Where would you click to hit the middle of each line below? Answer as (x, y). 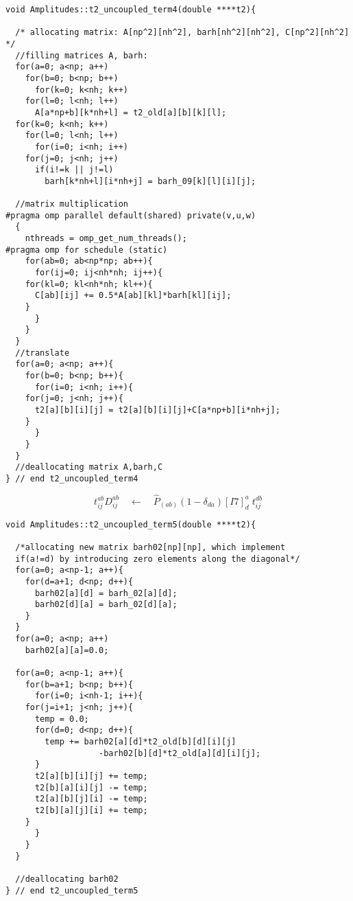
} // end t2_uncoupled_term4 (72, 478)
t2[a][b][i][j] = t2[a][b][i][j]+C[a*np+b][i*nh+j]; (157, 410)
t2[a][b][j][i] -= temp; (91, 799)
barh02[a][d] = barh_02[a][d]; (106, 593)
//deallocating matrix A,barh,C (89, 467)
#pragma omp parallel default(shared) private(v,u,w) (131, 215)
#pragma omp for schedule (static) (87, 250)
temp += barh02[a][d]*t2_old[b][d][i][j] (141, 742)
